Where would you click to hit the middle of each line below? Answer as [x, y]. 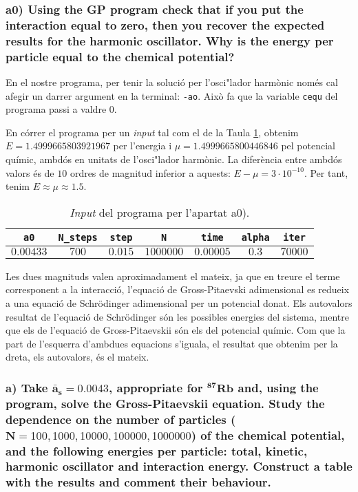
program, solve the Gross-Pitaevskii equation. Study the [165, 403]
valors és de [30, 172]
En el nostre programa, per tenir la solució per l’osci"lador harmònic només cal [172, 82]
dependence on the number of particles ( [121, 419]
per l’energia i [143, 146]
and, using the [278, 387]
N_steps [78, 237]
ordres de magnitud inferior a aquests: [150, 172]
